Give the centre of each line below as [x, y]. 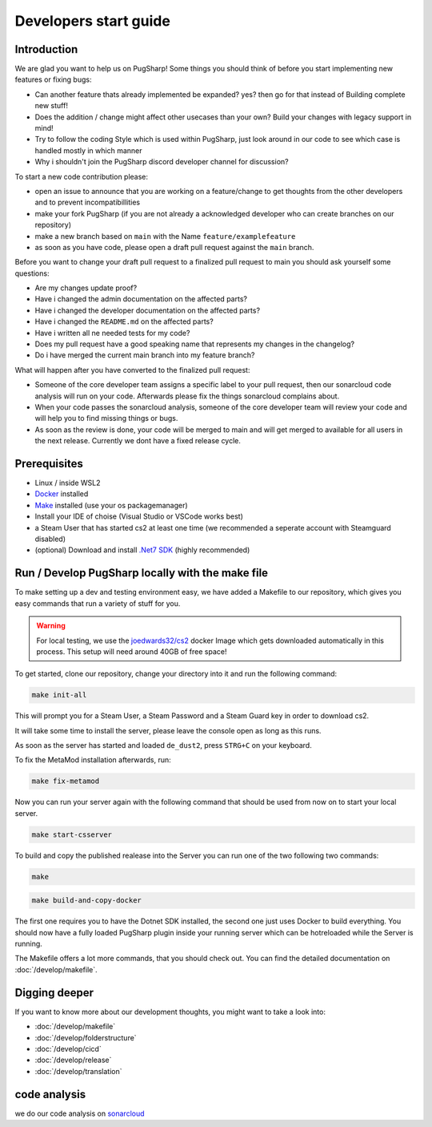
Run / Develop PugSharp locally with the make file [141, 573]
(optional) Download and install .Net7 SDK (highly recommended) [142, 550]
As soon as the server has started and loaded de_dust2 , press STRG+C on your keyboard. [163, 745]
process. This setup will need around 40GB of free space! [132, 651]
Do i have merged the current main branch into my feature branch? [145, 355]
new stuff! [51, 106]
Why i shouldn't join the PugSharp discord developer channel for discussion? [162, 162]
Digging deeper [54, 993]
